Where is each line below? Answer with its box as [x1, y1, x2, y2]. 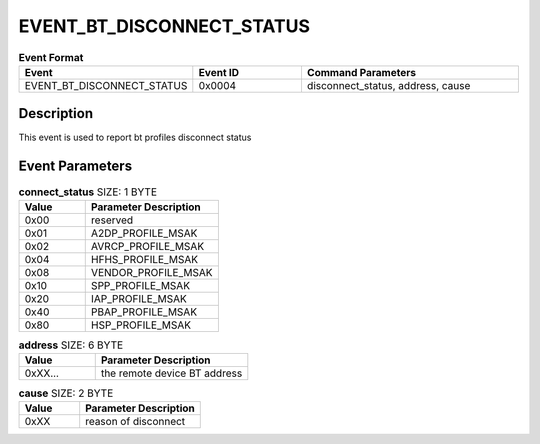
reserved [90, 213, 134, 227]
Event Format [18, 50, 84, 64]
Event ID [198, 65, 240, 79]
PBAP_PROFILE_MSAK [90, 305, 198, 319]
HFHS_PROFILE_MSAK [90, 252, 199, 266]
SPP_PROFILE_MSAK [90, 278, 190, 292]
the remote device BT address [100, 366, 243, 380]
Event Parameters [18, 158, 133, 175]
